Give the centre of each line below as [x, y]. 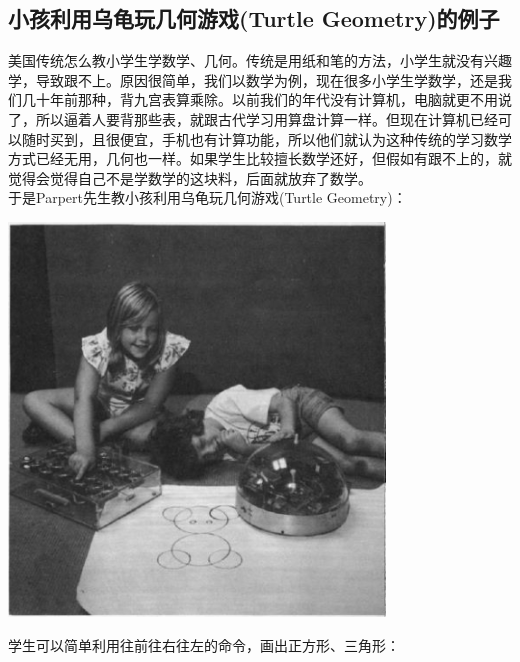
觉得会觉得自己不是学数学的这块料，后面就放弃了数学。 [190, 177]
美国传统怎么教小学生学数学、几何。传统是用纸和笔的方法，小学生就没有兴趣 [260, 60]
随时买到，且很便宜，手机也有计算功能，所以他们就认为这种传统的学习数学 [266, 138]
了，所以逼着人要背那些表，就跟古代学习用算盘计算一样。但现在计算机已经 [253, 118]
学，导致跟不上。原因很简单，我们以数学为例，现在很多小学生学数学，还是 [253, 79]
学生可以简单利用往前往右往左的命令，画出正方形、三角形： [204, 644]
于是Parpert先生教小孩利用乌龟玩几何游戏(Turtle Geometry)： [207, 197]
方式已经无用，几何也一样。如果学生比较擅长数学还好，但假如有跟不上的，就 [260, 158]
